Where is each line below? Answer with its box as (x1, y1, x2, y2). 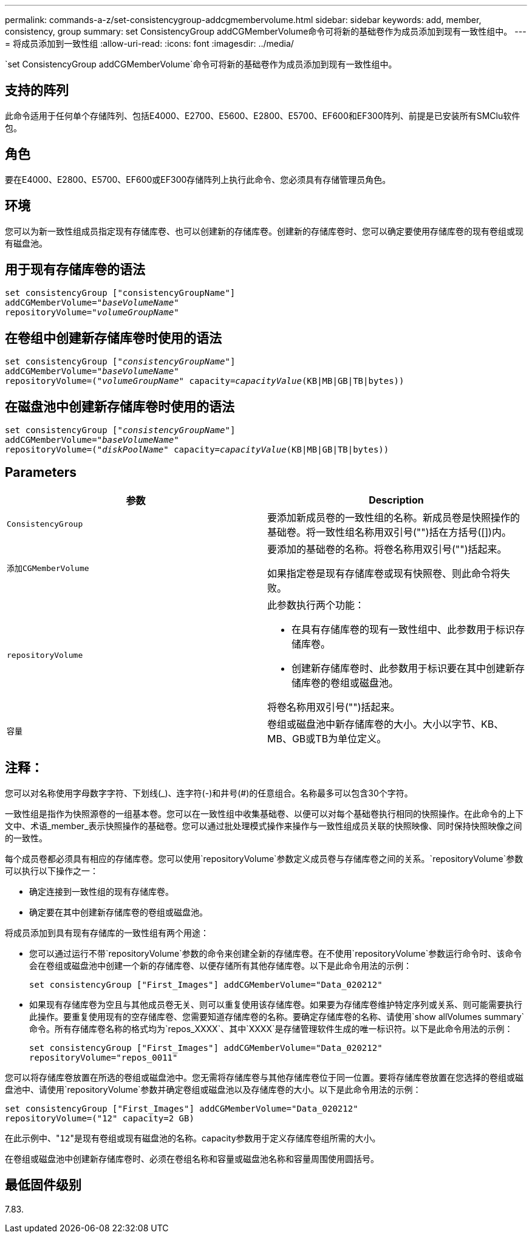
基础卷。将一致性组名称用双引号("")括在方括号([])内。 (267, 525, 511, 538)
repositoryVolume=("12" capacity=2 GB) (5, 1113, 194, 1123)
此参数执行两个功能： (267, 598, 365, 611)
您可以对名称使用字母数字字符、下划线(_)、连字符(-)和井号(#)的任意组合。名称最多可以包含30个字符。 (5, 787, 413, 798)
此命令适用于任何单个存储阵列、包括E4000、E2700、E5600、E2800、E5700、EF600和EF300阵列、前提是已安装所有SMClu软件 (5, 110, 520, 121)
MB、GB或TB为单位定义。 (267, 732, 387, 745)
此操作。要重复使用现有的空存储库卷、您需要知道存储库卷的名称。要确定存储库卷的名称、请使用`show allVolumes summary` (29, 1011, 525, 1022)
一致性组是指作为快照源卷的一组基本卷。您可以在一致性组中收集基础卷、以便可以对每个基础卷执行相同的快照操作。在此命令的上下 (5, 808, 523, 819)
